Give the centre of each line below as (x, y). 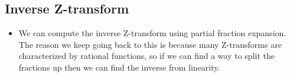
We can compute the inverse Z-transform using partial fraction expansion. (152, 33)
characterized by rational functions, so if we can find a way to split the (146, 56)
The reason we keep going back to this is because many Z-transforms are (150, 44)
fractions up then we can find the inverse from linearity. (119, 67)
